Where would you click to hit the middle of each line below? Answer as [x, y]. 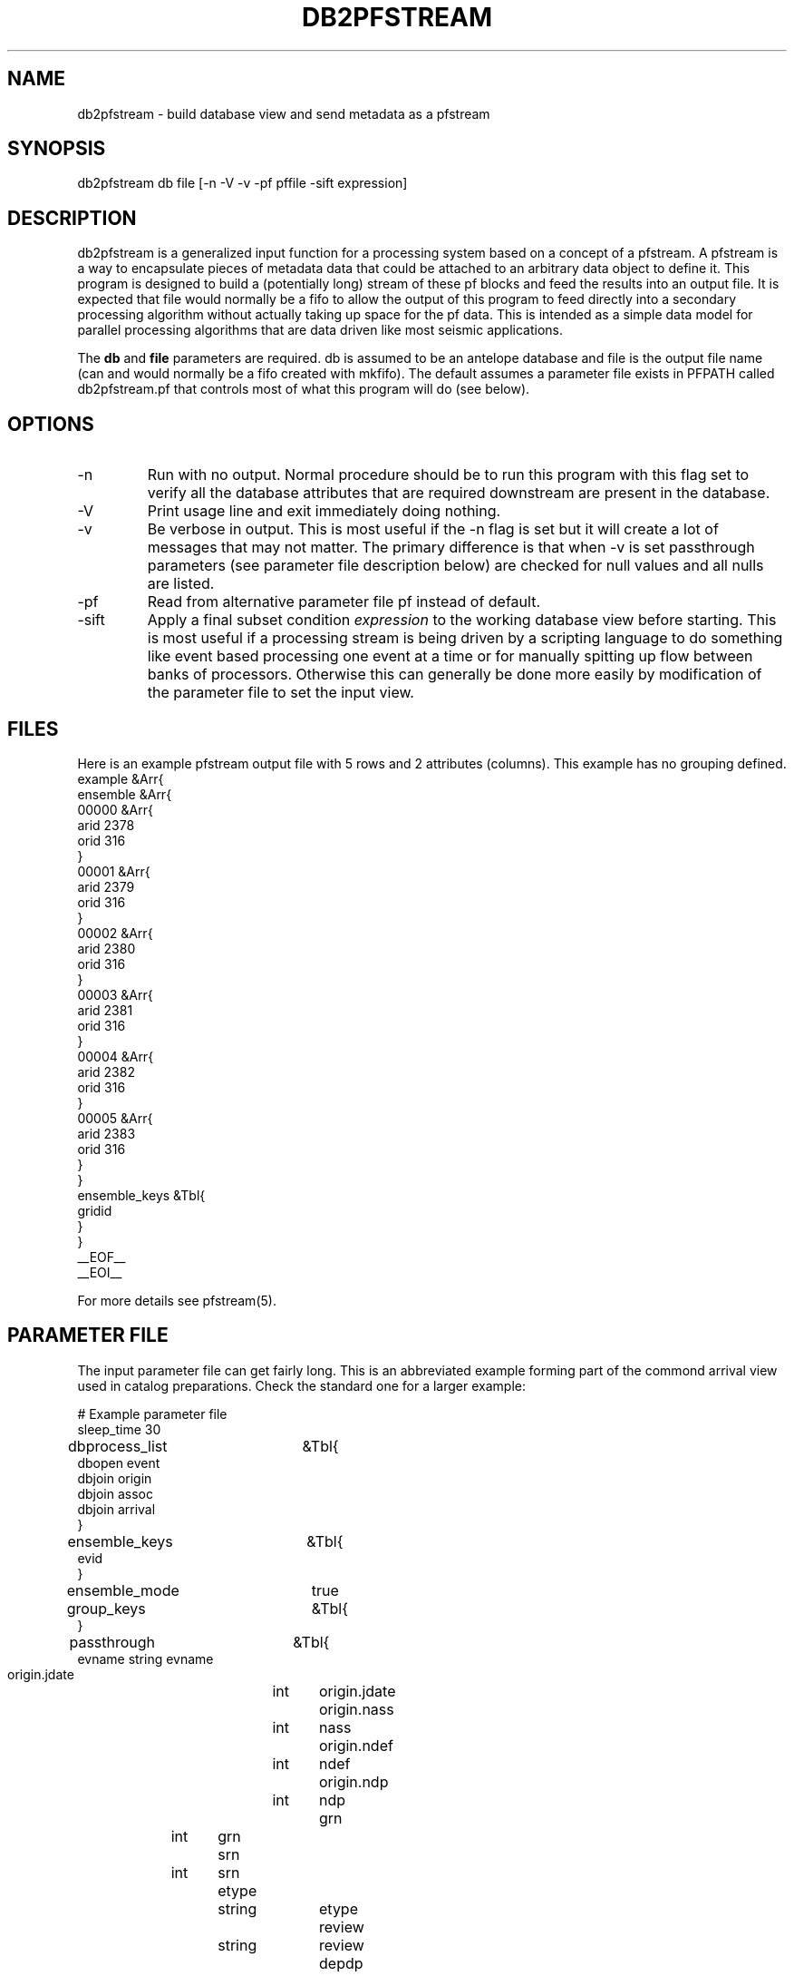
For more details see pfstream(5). [177, 1300]
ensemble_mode [123, 1590]
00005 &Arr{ [115, 1118]
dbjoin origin [115, 1478]
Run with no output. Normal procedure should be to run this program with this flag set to [448, 475]
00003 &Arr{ [115, 994]
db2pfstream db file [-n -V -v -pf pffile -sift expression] [242, 183]
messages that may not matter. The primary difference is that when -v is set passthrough [451, 548]
